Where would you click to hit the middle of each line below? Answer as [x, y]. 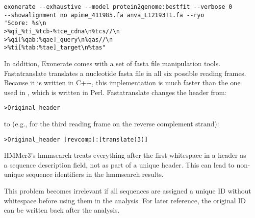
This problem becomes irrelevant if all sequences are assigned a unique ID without [127, 191]
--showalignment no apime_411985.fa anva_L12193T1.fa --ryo [104, 15]
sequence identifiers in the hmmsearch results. [95, 174]
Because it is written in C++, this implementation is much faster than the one [122, 83]
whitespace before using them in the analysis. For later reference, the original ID [125, 200]
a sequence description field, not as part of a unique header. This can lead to [119, 164]
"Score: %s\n [25, 23]
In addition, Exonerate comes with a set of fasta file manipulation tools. [112, 63]
